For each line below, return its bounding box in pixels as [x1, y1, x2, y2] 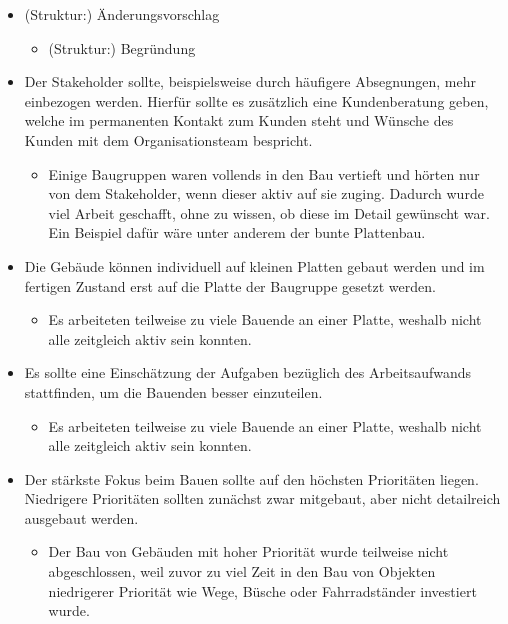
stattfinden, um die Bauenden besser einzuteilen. [24, 381, 323, 402]
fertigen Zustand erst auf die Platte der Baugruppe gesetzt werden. [24, 275, 436, 296]
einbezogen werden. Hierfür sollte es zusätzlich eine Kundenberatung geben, [24, 90, 489, 111]
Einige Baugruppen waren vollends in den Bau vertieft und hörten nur [48, 163, 480, 184]
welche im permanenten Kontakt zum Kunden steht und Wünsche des [24, 110, 454, 131]
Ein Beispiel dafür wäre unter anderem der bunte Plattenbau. [48, 222, 426, 243]
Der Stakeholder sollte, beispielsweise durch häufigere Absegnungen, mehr [24, 71, 476, 92]
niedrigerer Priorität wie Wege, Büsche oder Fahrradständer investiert [48, 580, 477, 601]
